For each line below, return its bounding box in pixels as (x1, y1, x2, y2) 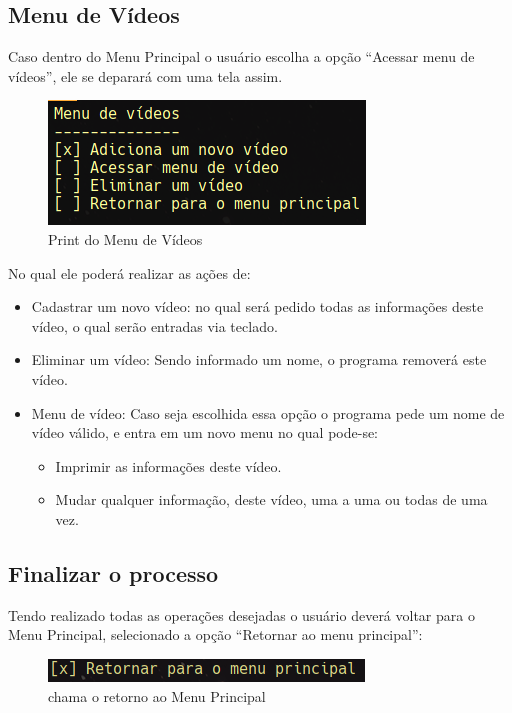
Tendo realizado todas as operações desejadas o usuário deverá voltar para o (8, 604, 475, 625)
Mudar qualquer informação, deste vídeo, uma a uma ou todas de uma (55, 489, 488, 510)
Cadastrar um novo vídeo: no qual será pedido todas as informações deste (31, 296, 484, 317)
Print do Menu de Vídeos (48, 228, 203, 249)
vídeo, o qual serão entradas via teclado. (31, 315, 278, 336)
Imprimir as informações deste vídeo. (55, 455, 282, 476)
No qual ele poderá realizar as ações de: (8, 262, 251, 283)
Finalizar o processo (8, 557, 219, 588)
